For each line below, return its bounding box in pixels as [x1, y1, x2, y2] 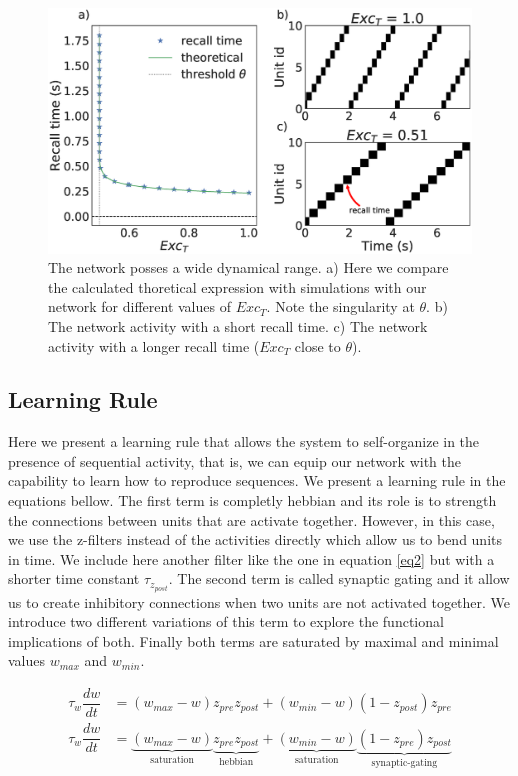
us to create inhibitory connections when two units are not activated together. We [8, 591, 511, 612]
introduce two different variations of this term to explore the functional [8, 611, 444, 632]
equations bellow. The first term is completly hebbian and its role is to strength [8, 490, 497, 511]
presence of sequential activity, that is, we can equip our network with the [8, 450, 461, 471]
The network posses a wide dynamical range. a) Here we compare [48, 257, 449, 278]
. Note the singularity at [266, 296, 415, 317]
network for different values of [48, 296, 231, 317]
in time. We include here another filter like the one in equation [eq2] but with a [8, 548, 495, 569]
